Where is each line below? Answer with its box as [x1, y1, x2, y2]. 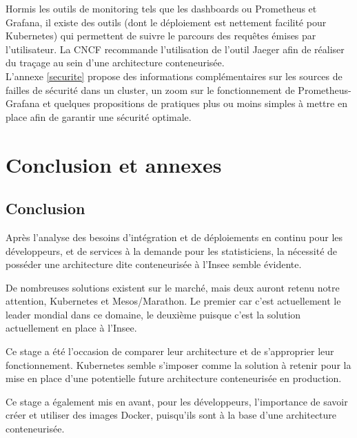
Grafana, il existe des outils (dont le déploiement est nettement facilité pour [6, 15, 327, 29]
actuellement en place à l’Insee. [6, 321, 137, 335]
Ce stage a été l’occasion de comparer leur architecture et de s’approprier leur [6, 344, 334, 359]
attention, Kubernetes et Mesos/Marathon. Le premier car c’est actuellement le [6, 294, 341, 308]
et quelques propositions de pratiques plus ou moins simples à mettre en [43, 96, 347, 111]
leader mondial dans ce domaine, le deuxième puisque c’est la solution [6, 307, 301, 321]
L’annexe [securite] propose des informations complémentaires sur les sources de [6, 68, 343, 83]
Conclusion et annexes [6, 150, 222, 178]
